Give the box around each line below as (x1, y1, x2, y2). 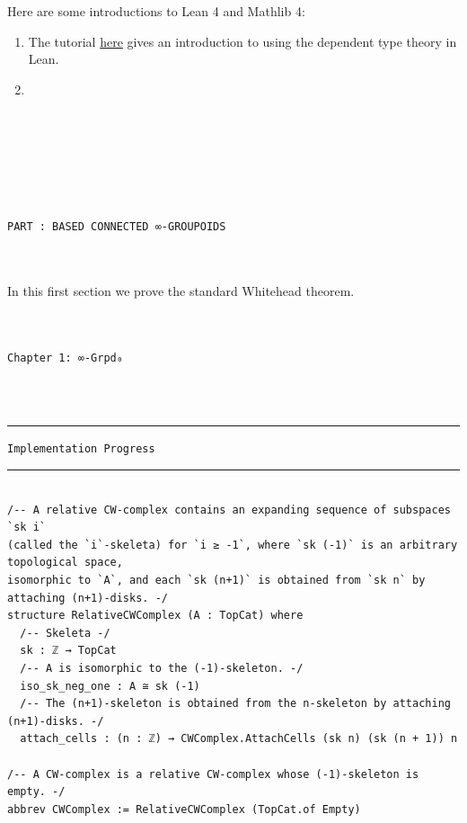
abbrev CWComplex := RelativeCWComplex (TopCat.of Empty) (7, 802, 361, 816)
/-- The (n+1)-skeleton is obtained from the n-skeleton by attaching (20, 697, 451, 711)
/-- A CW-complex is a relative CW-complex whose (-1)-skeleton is (7, 767, 419, 781)
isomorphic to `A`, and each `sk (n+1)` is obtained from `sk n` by (7, 574, 426, 587)
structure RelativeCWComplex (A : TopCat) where (7, 609, 304, 622)
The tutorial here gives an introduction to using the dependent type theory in (28, 31, 457, 50)
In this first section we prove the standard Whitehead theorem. (7, 281, 355, 300)
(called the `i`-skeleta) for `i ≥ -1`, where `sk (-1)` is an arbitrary (7, 538, 458, 551)
